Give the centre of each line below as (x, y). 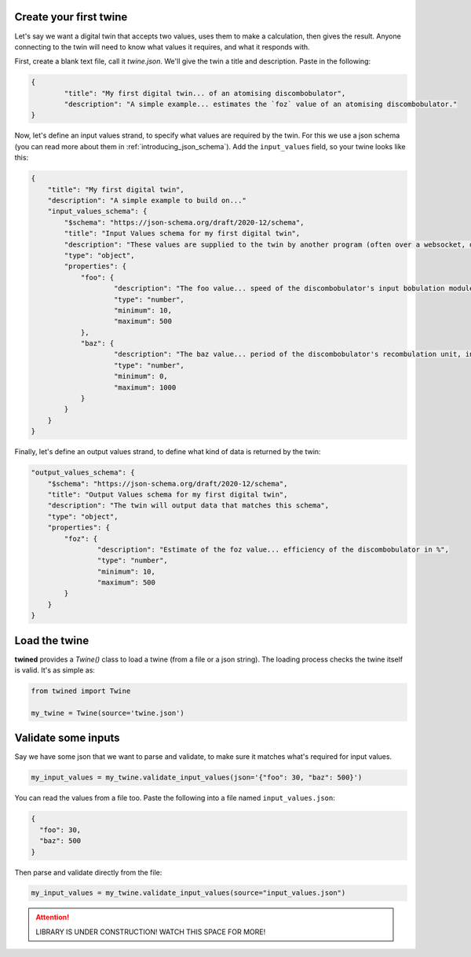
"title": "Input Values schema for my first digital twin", (182, 233)
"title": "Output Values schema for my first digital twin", (168, 494)
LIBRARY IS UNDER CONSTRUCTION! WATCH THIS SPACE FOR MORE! (151, 932)
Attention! (53, 917)
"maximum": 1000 (145, 387)
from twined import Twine (81, 691)
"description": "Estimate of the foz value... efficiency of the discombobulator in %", (273, 549)
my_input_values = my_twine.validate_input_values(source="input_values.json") (188, 893)
